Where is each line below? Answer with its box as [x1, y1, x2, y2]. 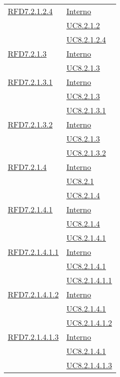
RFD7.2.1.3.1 [8, 76, 53, 87]
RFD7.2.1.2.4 [8, 5, 53, 17]
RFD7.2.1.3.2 [8, 119, 53, 130]
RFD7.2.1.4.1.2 [8, 289, 59, 300]
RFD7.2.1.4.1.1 [8, 246, 59, 257]
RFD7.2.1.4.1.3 [8, 331, 59, 342]
